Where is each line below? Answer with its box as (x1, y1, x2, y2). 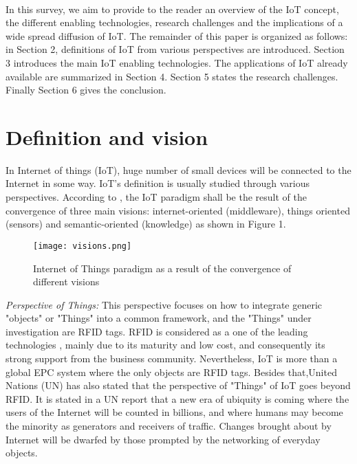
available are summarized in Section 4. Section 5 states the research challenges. (6, 69, 338, 83)
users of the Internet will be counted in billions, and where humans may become (6, 405, 343, 419)
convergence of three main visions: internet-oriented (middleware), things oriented (6, 203, 350, 217)
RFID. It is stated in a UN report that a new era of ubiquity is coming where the (6, 391, 349, 406)
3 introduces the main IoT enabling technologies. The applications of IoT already (6, 55, 348, 69)
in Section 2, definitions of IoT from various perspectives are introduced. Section (6, 42, 345, 56)
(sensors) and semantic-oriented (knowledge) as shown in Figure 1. (6, 217, 286, 231)
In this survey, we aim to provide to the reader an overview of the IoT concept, (6, 1, 339, 16)
